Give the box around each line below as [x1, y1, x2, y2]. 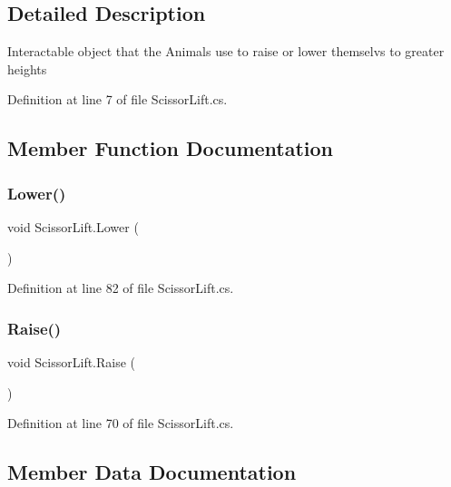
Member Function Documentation [7, 134, 334, 162]
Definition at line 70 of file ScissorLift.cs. [7, 414, 234, 433]
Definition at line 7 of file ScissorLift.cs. [7, 90, 228, 109]
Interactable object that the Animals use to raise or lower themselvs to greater [7, 42, 445, 61]
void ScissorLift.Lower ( [7, 217, 139, 236]
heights [7, 59, 47, 78]
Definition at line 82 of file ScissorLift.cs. [7, 278, 234, 297]
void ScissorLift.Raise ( [7, 352, 136, 371]
